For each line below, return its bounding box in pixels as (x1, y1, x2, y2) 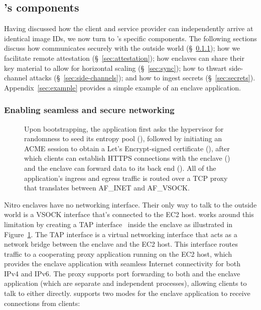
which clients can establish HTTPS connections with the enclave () (24, 153, 230, 163)
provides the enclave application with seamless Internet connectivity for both (4, 258, 240, 269)
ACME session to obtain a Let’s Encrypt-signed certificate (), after (24, 143, 230, 153)
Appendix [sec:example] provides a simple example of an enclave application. (4, 82, 241, 92)
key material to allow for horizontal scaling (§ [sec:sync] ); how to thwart (4, 62, 227, 73)
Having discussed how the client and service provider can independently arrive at (4, 23, 253, 34)
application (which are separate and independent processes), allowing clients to (4, 278, 247, 288)
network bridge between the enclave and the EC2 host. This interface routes (4, 239, 238, 249)
